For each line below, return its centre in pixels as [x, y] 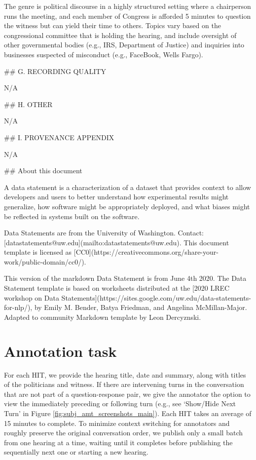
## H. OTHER [28, 104]
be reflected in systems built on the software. [72, 216]
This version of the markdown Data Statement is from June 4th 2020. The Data [125, 278]
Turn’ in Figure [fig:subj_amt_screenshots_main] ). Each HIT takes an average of [128, 413]
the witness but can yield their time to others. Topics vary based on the [112, 25]
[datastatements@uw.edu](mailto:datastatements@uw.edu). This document [117, 242]
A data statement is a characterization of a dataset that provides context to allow [128, 187]
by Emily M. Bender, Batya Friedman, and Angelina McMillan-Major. [141, 307]
